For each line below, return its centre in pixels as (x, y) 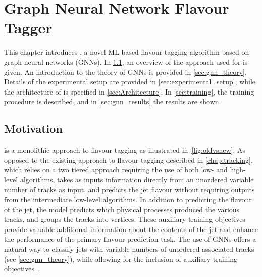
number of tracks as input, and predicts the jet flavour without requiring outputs (129, 189)
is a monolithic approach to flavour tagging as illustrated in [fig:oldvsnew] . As (125, 150)
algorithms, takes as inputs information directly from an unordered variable (137, 179)
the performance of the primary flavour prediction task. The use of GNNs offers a (130, 239)
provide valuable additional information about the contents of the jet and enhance (131, 229)
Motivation (33, 129)
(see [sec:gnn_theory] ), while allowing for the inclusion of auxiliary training (121, 259)
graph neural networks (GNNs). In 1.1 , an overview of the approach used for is (126, 61)
